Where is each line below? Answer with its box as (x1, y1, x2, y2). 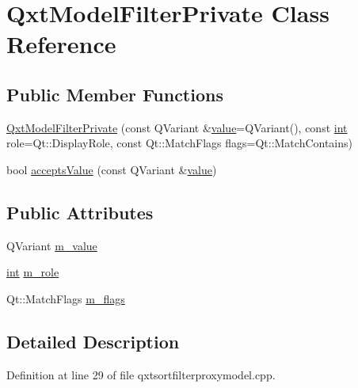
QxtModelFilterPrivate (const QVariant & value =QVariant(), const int (6, 119, 348, 135)
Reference (6, 28, 116, 60)
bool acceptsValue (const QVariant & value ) (6, 161, 217, 177)
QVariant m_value (6, 237, 97, 253)
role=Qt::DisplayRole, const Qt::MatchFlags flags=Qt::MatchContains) (6, 135, 352, 151)
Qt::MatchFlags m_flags (6, 290, 125, 306)
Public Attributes (6, 200, 154, 224)
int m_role (6, 264, 59, 280)
